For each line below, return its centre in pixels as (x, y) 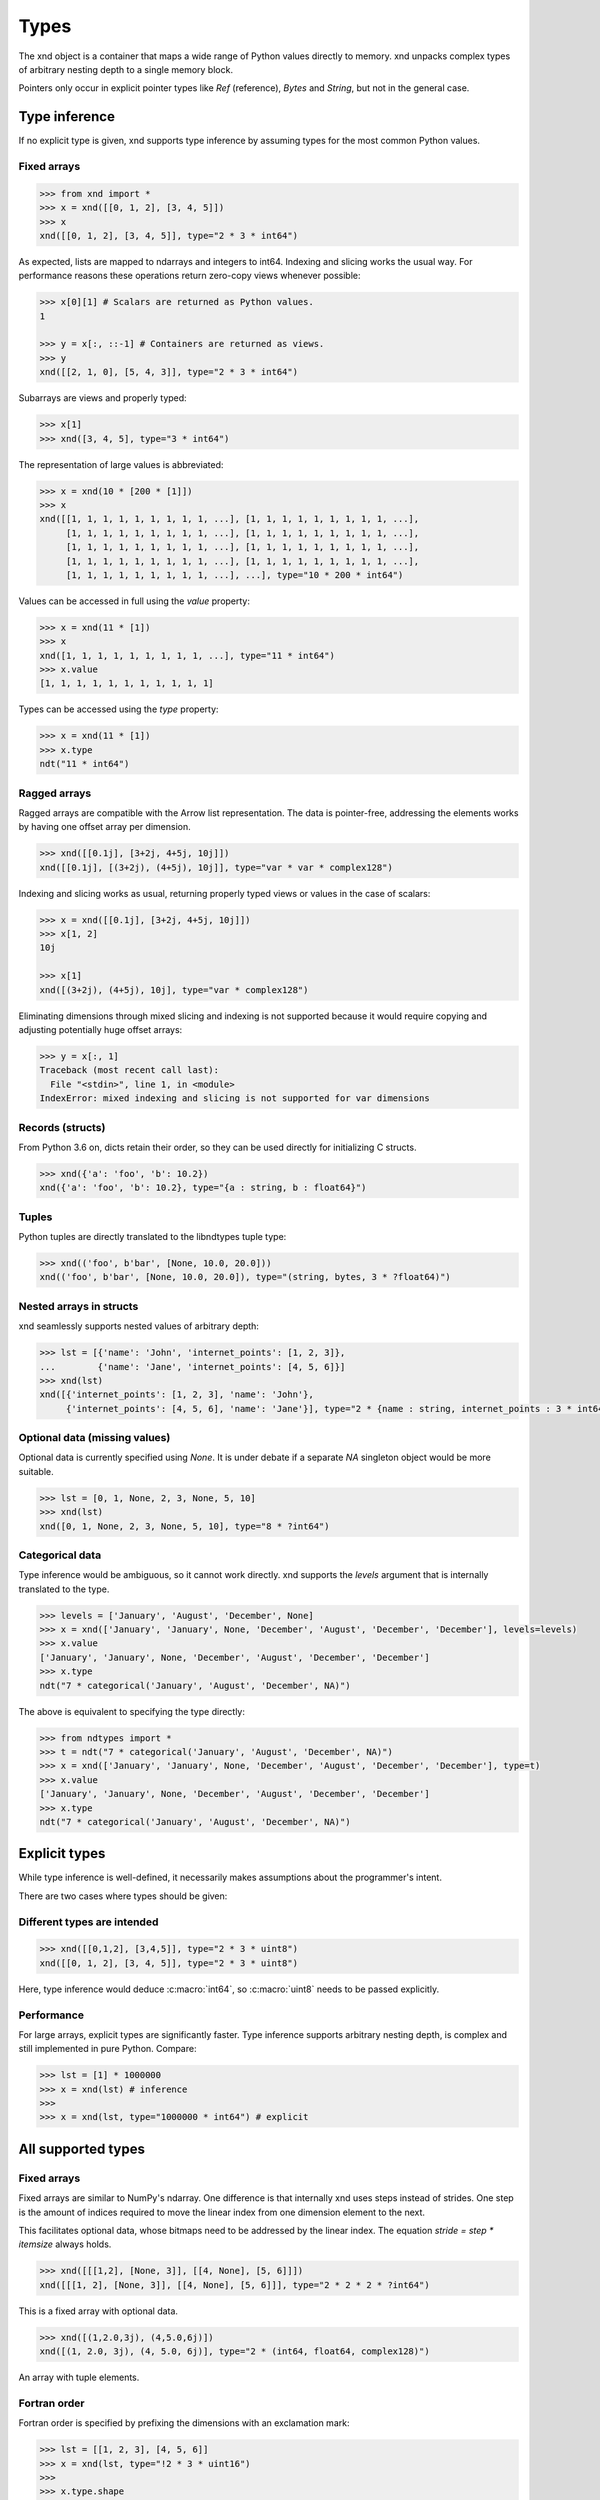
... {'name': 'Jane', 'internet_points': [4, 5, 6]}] (192, 1366)
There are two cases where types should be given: (123, 1896)
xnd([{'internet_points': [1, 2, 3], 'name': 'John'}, (176, 1394)
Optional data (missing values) (94, 1438)
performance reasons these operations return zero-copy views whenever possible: (189, 276)
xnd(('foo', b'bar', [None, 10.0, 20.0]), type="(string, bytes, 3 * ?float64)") (245, 1277)
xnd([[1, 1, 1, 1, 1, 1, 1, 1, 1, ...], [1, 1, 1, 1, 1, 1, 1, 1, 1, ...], (229, 519)
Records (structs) (62, 1127)
